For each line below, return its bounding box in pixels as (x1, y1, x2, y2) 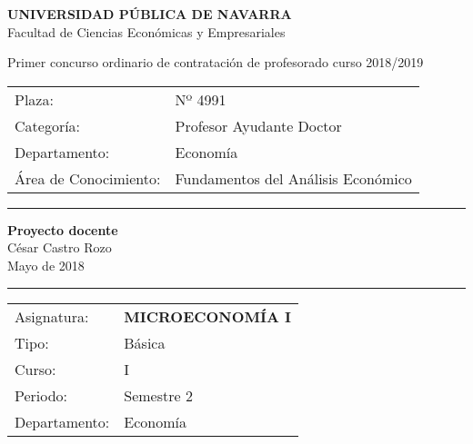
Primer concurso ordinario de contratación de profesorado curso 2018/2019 (7, 53, 424, 72)
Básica (124, 331, 166, 353)
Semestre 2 (124, 384, 193, 406)
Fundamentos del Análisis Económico (175, 167, 412, 189)
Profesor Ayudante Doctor (175, 114, 342, 136)
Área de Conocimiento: (15, 167, 161, 189)
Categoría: (15, 114, 81, 136)
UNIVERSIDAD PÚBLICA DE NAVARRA (7, 5, 292, 23)
